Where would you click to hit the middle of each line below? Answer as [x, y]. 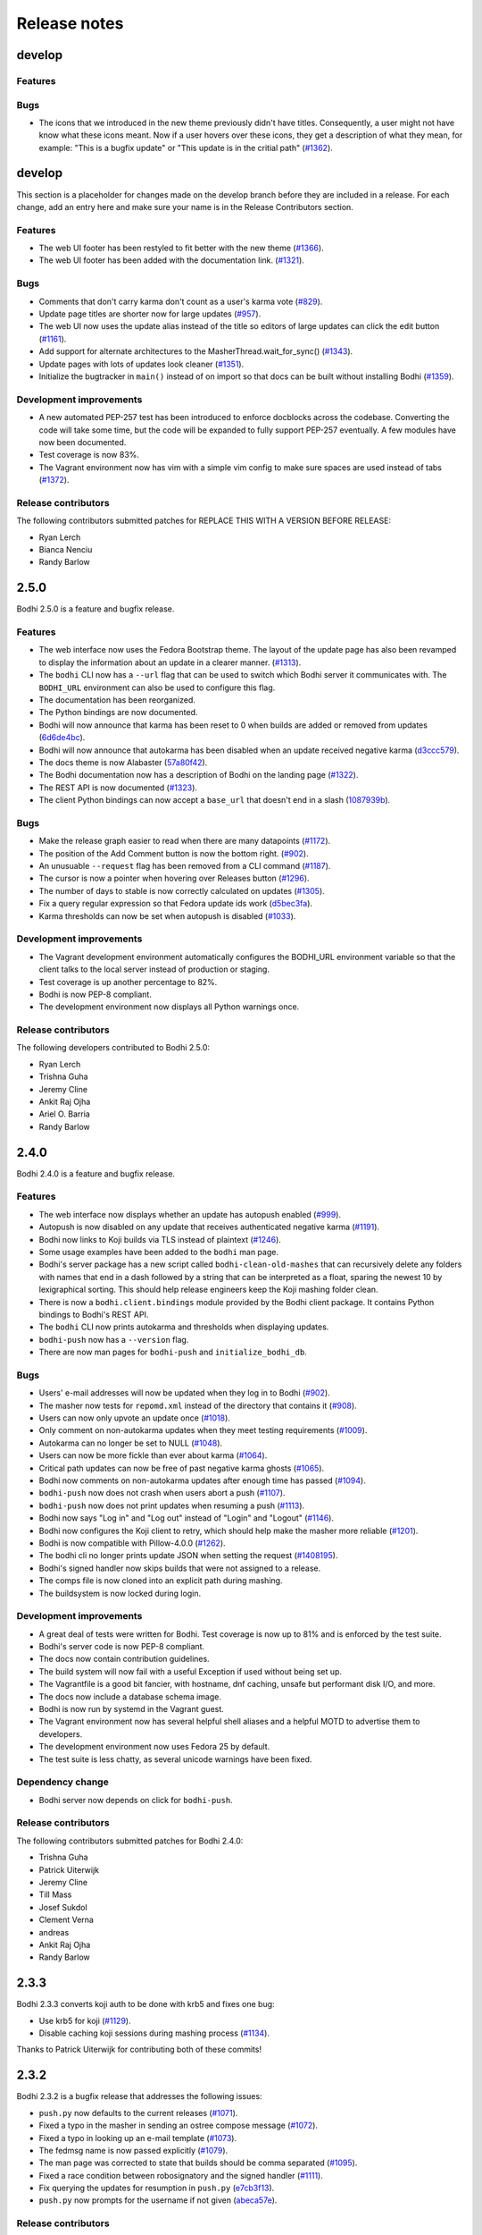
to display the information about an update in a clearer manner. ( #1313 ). [170, 662]
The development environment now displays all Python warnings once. [169, 1007]
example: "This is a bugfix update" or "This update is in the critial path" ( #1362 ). [186, 148]
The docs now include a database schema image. [130, 1696]
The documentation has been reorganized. [117, 700]
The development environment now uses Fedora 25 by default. [154, 1747]
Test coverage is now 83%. [89, 455]
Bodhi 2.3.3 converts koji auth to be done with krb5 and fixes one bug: [146, 2004]
